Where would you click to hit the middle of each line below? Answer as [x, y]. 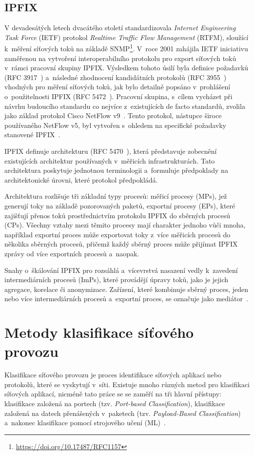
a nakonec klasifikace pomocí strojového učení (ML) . [85, 423]
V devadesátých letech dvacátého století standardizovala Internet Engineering [120, 28]
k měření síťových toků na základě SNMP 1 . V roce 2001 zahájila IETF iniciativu [126, 48]
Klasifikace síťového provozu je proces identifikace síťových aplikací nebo [113, 375]
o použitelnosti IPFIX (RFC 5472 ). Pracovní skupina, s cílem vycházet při [118, 96]
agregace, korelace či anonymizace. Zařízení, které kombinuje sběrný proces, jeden [127, 289]
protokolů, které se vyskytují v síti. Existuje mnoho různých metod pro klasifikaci [127, 384]
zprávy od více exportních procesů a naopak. [72, 253]
